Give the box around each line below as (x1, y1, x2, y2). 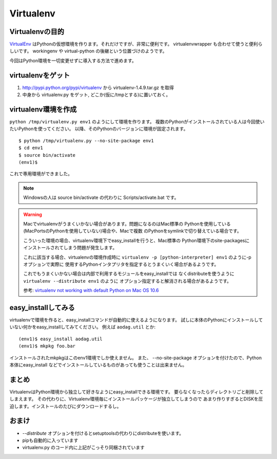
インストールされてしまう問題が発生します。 (23, 245, 117, 251)
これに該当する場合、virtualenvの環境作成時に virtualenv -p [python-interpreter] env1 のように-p (23, 254, 251, 260)
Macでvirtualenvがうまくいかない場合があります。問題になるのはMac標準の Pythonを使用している (23, 221, 231, 227)
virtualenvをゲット (9, 71, 70, 80)
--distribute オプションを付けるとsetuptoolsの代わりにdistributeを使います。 (22, 430, 184, 436)
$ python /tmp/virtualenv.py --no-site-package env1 (18, 138, 154, 143)
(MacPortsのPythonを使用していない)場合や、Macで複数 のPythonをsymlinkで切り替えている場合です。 (23, 228, 242, 234)
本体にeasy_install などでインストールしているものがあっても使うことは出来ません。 (9, 361, 187, 368)
